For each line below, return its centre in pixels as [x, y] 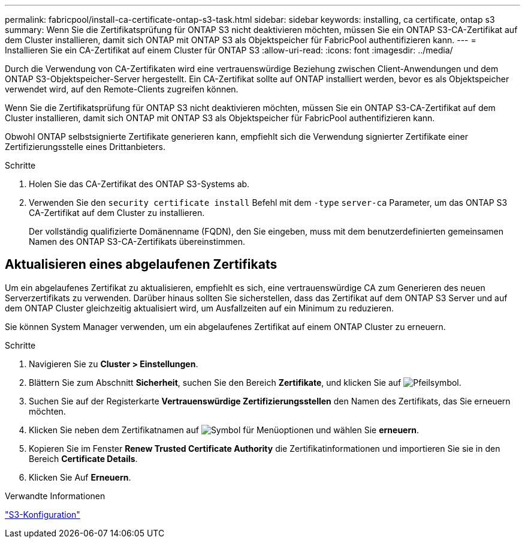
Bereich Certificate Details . [83, 458]
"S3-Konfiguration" [43, 514]
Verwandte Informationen [55, 496]
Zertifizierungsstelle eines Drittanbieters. [85, 147]
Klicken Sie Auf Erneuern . [80, 477]
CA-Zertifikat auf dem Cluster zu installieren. [117, 213]
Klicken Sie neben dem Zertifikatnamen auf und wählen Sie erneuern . [224, 430]
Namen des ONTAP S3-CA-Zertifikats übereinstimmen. [137, 241]
